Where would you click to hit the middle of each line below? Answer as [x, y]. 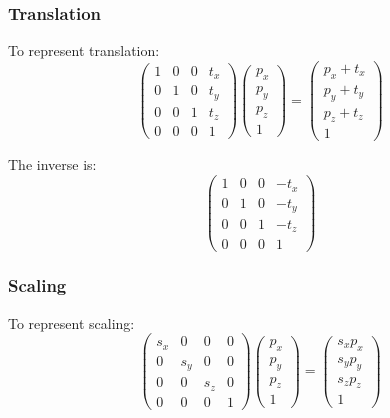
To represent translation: [84, 50]
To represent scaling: [71, 322]
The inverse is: [52, 164]
